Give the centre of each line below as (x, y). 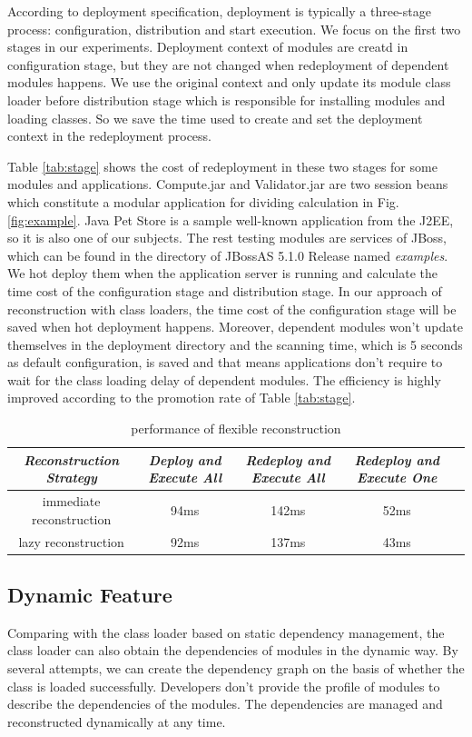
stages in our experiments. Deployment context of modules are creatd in (208, 47)
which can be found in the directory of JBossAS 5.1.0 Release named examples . (228, 255)
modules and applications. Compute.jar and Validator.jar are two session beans (228, 184)
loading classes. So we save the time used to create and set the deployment (215, 118)
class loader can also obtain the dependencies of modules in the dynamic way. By (233, 650)
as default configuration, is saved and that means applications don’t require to (225, 362)
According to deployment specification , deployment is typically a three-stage (219, 11)
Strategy (71, 478)
